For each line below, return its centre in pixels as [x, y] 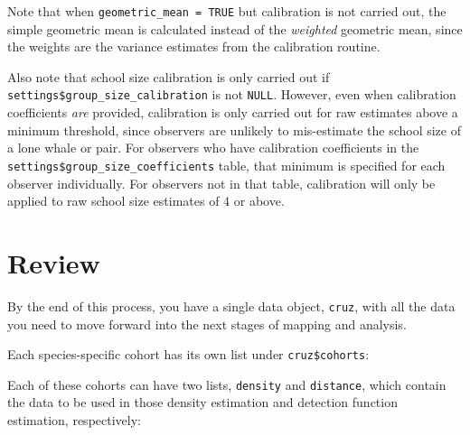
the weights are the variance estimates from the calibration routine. [194, 46]
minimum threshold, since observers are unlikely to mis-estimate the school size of [234, 130]
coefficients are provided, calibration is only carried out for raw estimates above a [233, 112]
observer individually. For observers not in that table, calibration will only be [221, 183]
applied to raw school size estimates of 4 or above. [146, 201]
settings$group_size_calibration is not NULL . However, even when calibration [232, 94]
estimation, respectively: [74, 420]
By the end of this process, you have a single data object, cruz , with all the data [231, 305]
